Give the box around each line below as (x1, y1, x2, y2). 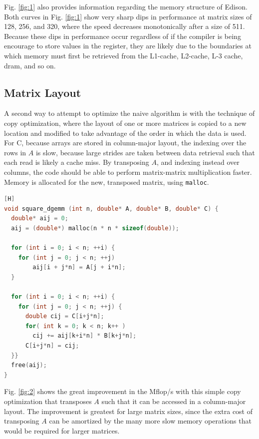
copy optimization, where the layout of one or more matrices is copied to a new (4, 117, 247, 128)
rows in (4, 147, 26, 157)
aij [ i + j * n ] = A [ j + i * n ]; (32, 264, 126, 271)
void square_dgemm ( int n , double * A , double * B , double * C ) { (4, 205, 219, 212)
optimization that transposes (4, 396, 92, 407)
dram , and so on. (4, 60, 56, 70)
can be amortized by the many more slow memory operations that (49, 416, 252, 426)
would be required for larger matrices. (4, 425, 120, 436)
